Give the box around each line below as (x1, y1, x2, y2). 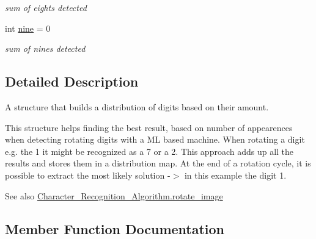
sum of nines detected (5, 42, 86, 55)
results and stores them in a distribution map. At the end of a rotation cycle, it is (5, 157, 311, 169)
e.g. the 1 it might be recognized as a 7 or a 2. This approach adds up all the (5, 144, 294, 157)
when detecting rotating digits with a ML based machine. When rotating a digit (5, 133, 305, 146)
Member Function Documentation (5, 219, 225, 238)
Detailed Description (5, 72, 139, 91)
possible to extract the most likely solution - (5, 168, 171, 181)
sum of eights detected (5, 1, 87, 13)
